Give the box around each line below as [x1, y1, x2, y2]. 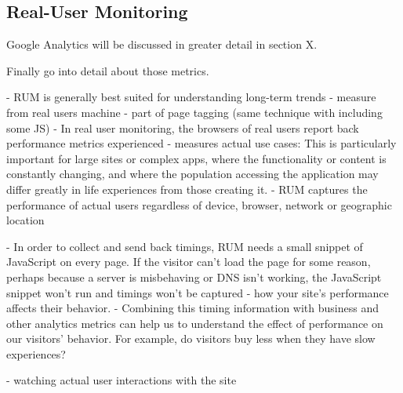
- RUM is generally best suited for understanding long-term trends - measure [6, 89, 376, 105]
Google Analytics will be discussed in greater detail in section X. [6, 36, 318, 53]
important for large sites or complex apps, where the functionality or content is [6, 150, 387, 166]
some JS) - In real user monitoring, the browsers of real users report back [6, 119, 359, 136]
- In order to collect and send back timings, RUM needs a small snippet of [6, 238, 363, 254]
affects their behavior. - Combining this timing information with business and [6, 300, 379, 316]
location [6, 212, 45, 228]
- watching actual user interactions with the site [6, 372, 237, 388]
